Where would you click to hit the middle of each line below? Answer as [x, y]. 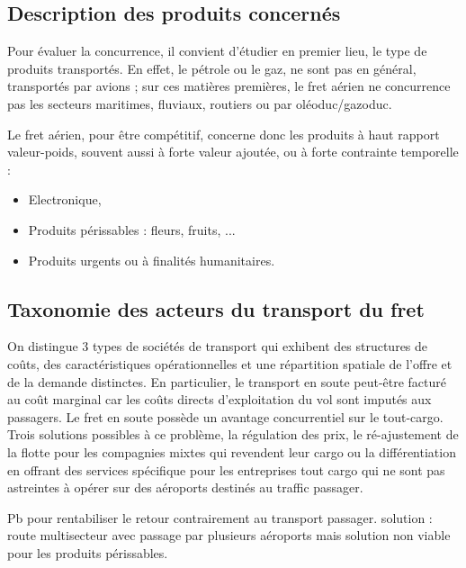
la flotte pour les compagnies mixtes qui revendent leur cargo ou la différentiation [232, 451]
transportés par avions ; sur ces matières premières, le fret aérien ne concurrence [229, 86]
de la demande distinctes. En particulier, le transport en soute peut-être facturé [227, 381]
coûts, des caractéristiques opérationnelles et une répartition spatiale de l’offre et [230, 363]
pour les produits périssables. [88, 552]
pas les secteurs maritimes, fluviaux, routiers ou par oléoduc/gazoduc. [200, 103]
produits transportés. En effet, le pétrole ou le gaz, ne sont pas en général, [212, 68]
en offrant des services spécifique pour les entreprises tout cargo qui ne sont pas [226, 469]
